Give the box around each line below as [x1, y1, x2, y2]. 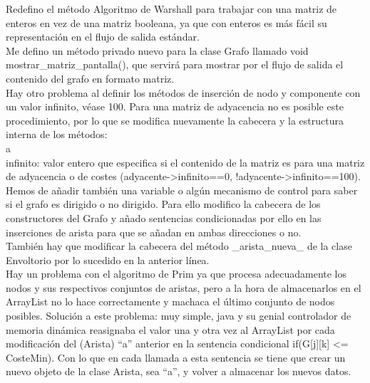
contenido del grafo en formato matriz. [6, 70, 175, 85]
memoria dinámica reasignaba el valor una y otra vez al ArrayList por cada [6, 322, 335, 337]
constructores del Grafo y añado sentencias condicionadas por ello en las [6, 210, 322, 225]
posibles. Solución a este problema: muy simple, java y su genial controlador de [6, 308, 351, 323]
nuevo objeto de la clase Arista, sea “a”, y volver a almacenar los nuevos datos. [6, 364, 351, 379]
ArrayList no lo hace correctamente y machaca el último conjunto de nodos [6, 294, 335, 309]
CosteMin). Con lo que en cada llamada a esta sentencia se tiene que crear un [6, 350, 346, 364]
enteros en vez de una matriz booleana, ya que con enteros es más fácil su [6, 15, 327, 30]
